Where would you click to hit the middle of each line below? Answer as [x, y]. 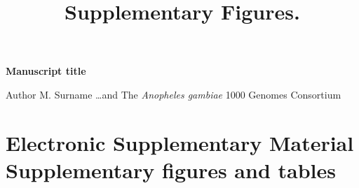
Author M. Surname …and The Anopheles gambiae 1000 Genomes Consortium [174, 94]
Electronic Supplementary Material [180, 142]
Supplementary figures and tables [171, 169]
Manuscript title [46, 71]
